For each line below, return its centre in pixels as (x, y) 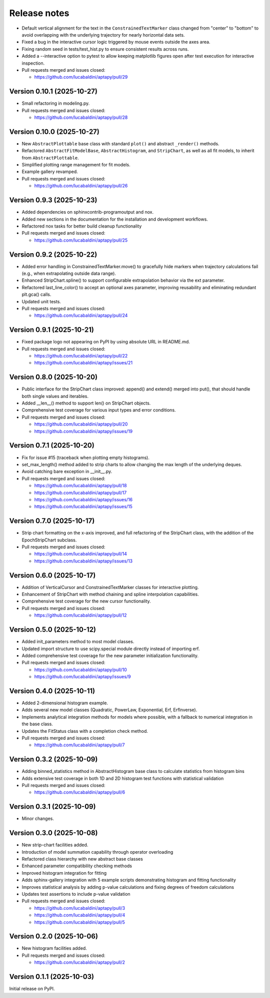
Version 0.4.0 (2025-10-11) (52, 691)
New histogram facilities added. (54, 948)
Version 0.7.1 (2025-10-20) (52, 445)
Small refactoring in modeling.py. (56, 103)
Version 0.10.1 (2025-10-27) (53, 91)
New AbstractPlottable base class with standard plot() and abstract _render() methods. (120, 143)
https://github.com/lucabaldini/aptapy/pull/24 (81, 315)
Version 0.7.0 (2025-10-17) (52, 521)
